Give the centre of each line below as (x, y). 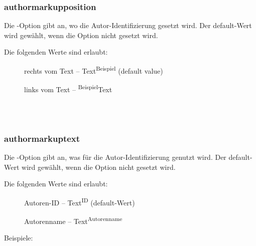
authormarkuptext (42, 138)
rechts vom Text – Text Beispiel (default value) (94, 70)
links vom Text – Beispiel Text (68, 88)
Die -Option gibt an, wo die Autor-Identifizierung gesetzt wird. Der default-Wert (128, 25)
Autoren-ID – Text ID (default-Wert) (80, 201)
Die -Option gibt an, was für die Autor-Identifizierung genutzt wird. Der (115, 157)
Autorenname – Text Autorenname (73, 220)
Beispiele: (19, 238)
